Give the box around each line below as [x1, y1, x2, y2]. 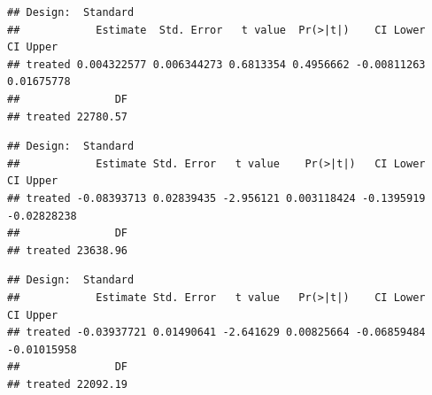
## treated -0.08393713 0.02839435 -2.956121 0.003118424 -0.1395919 [7, 191, 426, 205]
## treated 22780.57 [7, 110, 128, 123]
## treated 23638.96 [7, 244, 128, 257]
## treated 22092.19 [7, 377, 128, 391]
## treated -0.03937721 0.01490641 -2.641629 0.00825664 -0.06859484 [7, 326, 426, 339]
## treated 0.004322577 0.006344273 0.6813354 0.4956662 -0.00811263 [7, 58, 426, 71]
